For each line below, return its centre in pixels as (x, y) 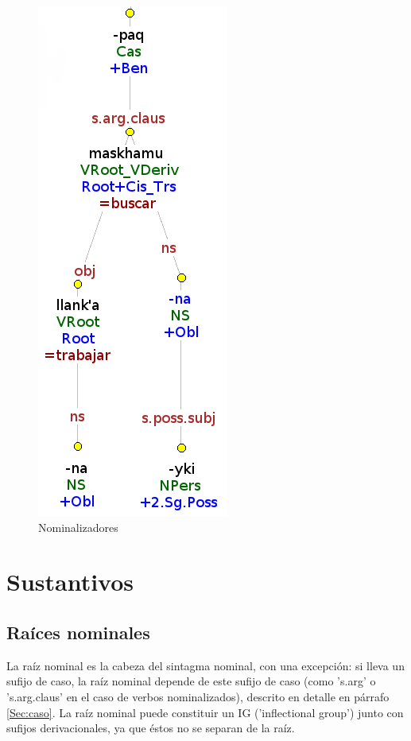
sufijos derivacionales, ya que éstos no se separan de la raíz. (151, 728)
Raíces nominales (78, 632)
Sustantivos (70, 582)
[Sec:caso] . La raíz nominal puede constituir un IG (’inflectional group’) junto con (205, 712)
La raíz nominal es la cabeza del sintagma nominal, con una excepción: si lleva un (205, 665)
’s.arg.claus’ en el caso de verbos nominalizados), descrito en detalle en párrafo (198, 696)
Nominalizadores (78, 527)
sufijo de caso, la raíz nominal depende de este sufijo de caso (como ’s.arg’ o (191, 681)
